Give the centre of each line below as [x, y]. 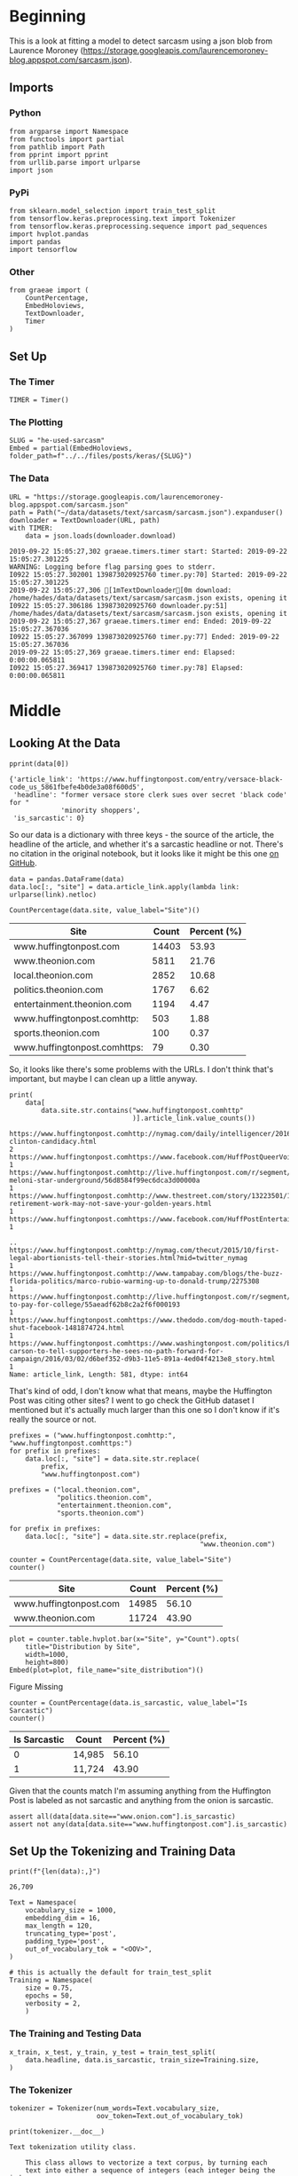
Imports [31, 87]
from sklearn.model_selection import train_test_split [113, 210]
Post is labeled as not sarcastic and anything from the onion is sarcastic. [141, 1800]
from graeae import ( [49, 290]
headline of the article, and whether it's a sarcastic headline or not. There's [146, 844]
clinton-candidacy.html [53, 1141]
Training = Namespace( [51, 1981]
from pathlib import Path [57, 147]
